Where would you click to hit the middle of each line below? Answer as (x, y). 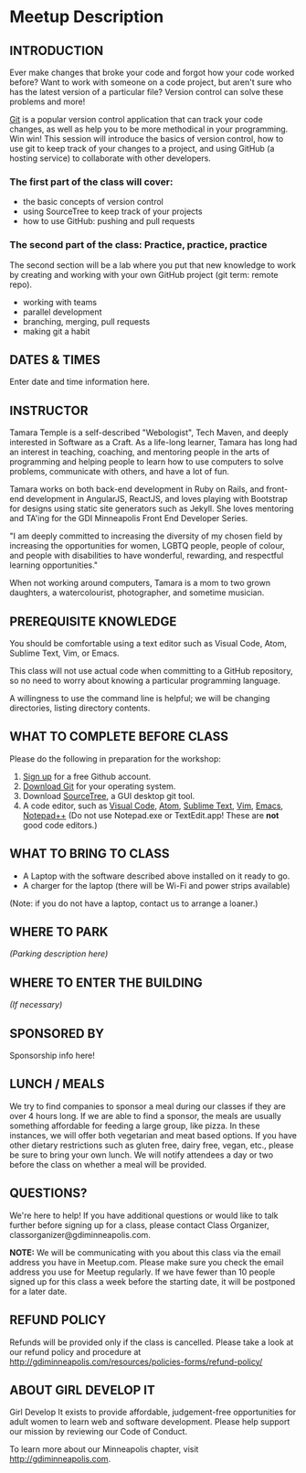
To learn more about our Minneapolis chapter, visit (104, 1449)
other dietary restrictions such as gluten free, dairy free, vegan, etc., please (152, 1145)
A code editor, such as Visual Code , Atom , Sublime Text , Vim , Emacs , (153, 806)
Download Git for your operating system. (99, 786)
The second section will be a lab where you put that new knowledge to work (153, 265)
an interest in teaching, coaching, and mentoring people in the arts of (140, 452)
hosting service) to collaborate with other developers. (111, 158)
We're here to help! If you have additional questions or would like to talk (144, 1215)
